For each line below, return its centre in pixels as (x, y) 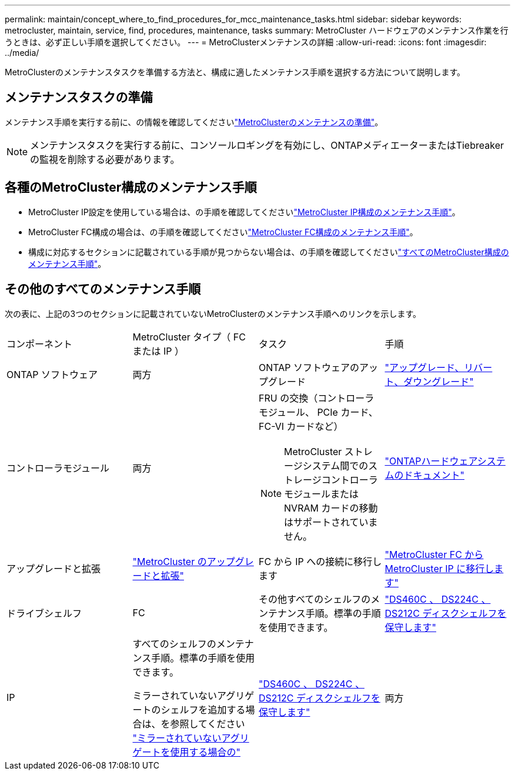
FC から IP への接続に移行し (320, 561)
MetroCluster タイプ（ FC (189, 337)
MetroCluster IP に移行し (439, 568)
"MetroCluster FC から (434, 554)
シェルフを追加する (203, 709)
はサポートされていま (331, 522)
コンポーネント (40, 344)
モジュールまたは (321, 494)
